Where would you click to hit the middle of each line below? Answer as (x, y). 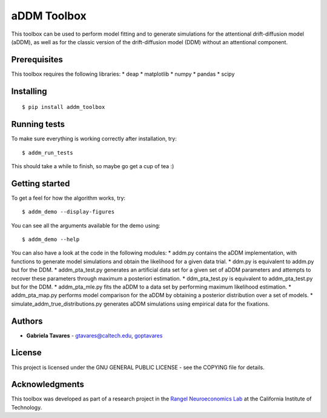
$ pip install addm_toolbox (64, 107)
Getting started (41, 184)
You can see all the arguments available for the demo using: (86, 225)
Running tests (38, 124)
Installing (29, 91)
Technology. (27, 407)
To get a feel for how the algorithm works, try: (68, 198)
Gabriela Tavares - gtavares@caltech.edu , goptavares (94, 335)
